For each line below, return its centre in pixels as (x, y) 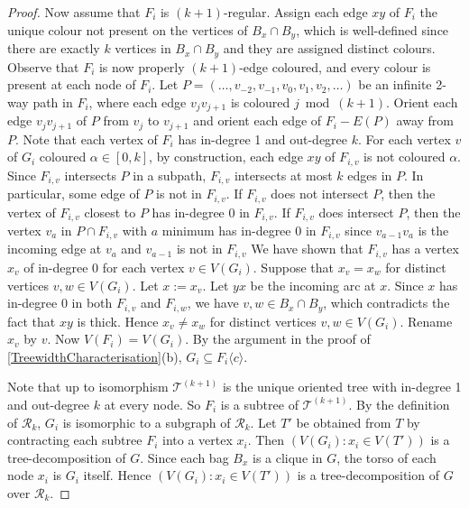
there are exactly (54, 48)
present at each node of (72, 84)
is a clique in (287, 457)
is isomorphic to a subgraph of (147, 422)
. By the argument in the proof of (278, 339)
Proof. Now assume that (74, 12)
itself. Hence (117, 475)
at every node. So (152, 404)
